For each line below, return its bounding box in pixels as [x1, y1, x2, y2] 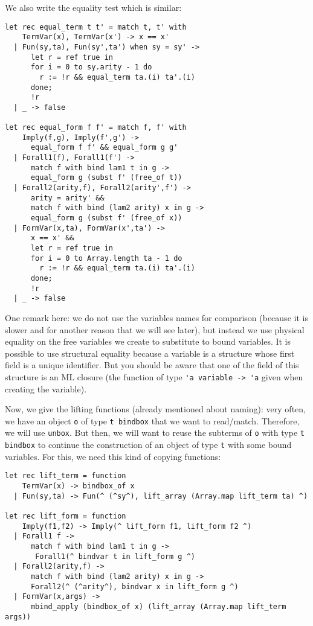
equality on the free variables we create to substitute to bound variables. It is [5, 335, 291, 348]
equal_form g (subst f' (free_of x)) [30, 214, 182, 223]
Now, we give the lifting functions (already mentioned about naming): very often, [5, 403, 306, 415]
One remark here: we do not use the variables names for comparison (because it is [5, 311, 308, 324]
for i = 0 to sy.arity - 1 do [30, 63, 152, 72]
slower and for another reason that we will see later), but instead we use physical [5, 323, 305, 336]
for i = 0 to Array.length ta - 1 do [30, 254, 182, 263]
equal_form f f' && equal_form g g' [30, 143, 178, 152]
